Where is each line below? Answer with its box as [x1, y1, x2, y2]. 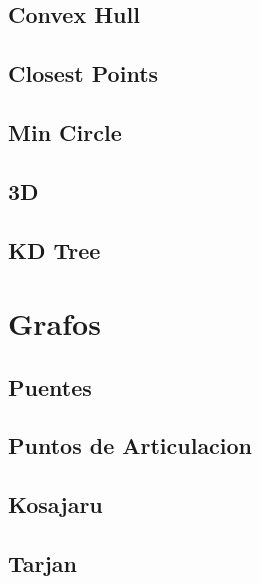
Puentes [8, 371, 92, 402]
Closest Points [8, 58, 159, 89]
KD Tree [8, 234, 101, 265]
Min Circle [8, 116, 122, 147]
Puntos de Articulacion [8, 430, 253, 461]
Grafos [8, 303, 101, 344]
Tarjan [8, 548, 78, 579]
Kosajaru [8, 489, 103, 520]
